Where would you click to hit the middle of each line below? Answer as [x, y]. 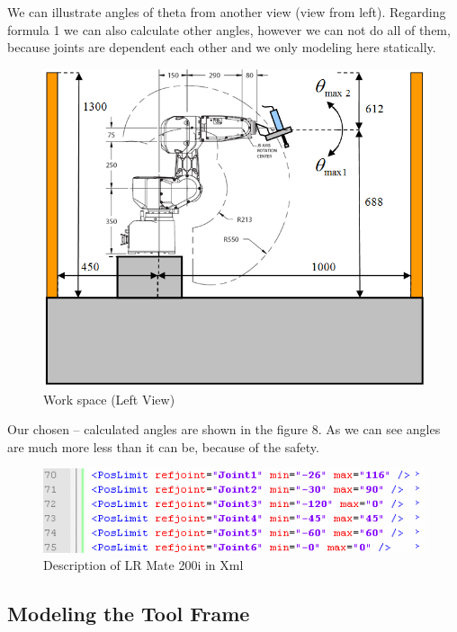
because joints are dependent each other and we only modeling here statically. [222, 47]
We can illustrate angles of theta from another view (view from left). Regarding [227, 12]
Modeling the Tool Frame [129, 614]
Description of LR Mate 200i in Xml [143, 565]
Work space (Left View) [109, 399]
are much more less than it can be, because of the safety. [163, 446]
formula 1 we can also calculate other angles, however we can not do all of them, [229, 29]
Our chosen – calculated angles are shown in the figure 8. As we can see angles [224, 429]
